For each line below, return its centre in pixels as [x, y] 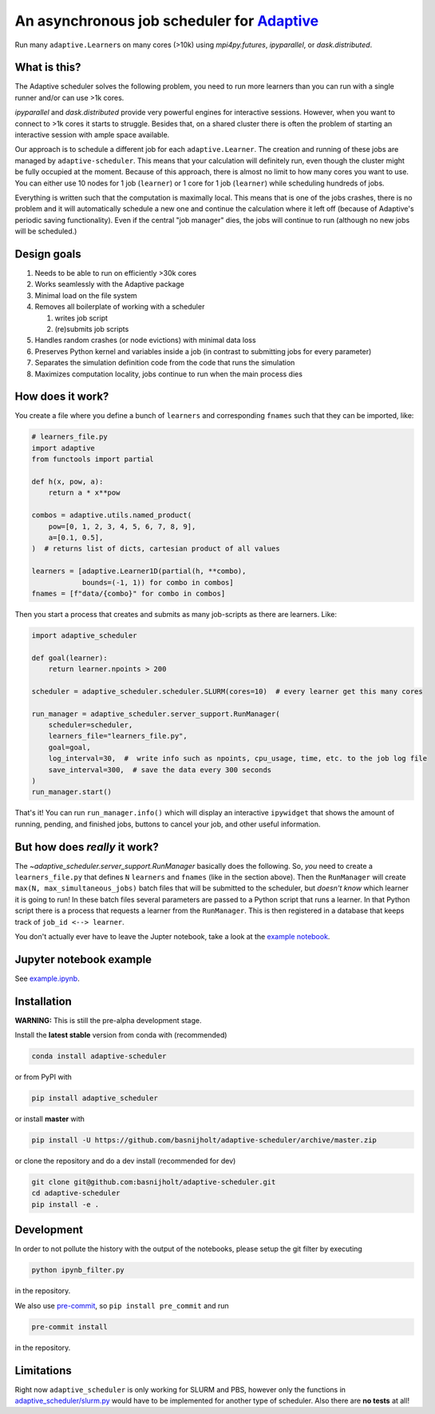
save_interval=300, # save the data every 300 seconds [160, 770]
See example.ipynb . [47, 978]
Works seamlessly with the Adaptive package [110, 285]
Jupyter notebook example [83, 959]
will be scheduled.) [46, 231]
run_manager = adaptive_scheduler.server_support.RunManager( [156, 714]
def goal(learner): [69, 658]
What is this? [48, 68]
